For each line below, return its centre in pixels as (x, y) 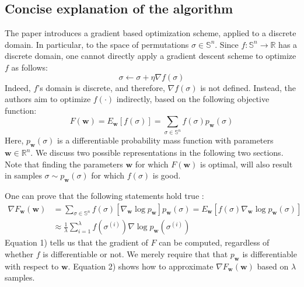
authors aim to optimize (48, 99)
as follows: (29, 67)
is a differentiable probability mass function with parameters (165, 140)
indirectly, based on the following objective (193, 99)
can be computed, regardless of (214, 242)
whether (19, 254)
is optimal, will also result (247, 164)
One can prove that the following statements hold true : (104, 196)
